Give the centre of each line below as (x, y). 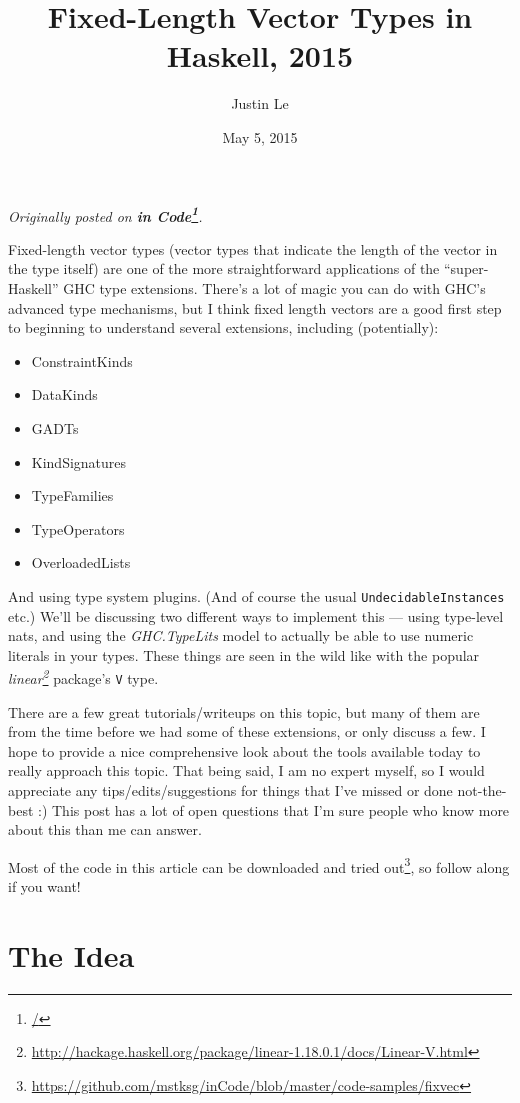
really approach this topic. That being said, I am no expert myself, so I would (246, 770)
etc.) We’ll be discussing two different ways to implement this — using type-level (256, 615)
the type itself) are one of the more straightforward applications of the (224, 268)
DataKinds (64, 394)
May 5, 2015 (260, 136)
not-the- (482, 790)
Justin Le (260, 103)
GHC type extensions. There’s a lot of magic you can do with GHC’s (274, 287)
